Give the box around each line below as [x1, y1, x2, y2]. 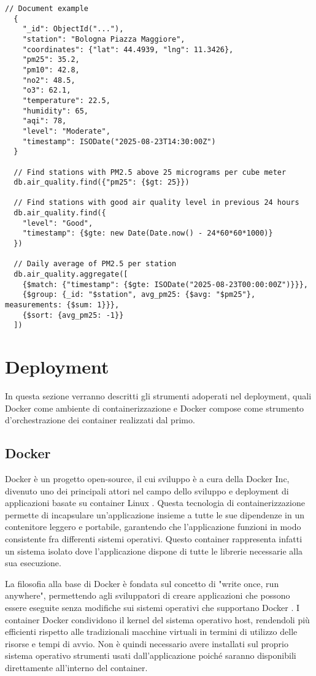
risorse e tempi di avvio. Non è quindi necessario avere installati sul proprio [5, 637, 288, 650]
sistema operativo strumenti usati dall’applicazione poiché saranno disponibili [5, 649, 296, 662]
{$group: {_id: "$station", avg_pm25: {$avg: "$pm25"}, [22, 290, 256, 299]
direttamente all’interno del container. [5, 661, 148, 674]
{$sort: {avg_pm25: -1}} [22, 310, 124, 320]
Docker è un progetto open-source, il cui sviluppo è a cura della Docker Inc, [5, 472, 290, 485]
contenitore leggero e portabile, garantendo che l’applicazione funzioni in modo [5, 520, 301, 533]
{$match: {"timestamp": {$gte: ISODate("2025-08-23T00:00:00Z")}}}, [22, 280, 308, 289]
